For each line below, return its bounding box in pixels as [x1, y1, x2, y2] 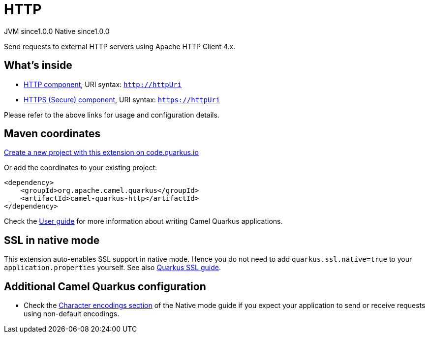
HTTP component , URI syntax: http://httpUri [24, 80, 182, 89]
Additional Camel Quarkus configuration [4, 280, 206, 293]
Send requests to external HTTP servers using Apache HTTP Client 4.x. [4, 42, 236, 51]
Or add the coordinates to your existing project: [4, 163, 157, 172]
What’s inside [4, 59, 72, 72]
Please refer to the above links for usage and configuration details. [4, 110, 219, 119]
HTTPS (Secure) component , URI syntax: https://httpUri [24, 95, 220, 104]
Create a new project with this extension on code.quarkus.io [4, 148, 199, 157]
